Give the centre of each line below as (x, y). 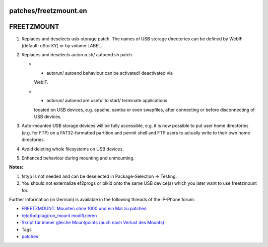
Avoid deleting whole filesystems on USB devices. (73, 149)
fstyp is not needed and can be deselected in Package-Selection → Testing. (99, 176)
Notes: (16, 167)
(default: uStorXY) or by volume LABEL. (62, 45)
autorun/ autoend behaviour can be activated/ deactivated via (110, 73)
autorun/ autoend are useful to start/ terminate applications (107, 101)
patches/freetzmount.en (48, 11)
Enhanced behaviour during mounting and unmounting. (78, 158)
